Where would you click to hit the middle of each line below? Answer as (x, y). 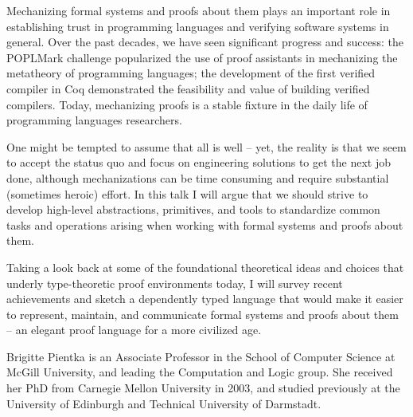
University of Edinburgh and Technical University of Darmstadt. (164, 403)
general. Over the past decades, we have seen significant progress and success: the (205, 42)
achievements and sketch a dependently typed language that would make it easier (205, 299)
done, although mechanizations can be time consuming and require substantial (198, 177)
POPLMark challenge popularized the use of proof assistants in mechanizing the (202, 57)
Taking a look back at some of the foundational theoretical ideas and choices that (205, 267)
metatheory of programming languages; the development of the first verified (191, 73)
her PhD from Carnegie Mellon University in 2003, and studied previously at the (203, 388)
